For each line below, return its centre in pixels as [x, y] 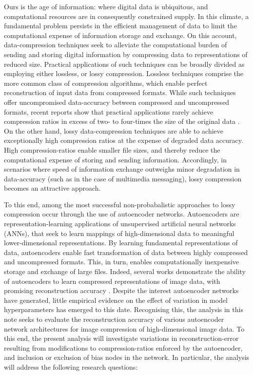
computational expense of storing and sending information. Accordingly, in [115, 159]
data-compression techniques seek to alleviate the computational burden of [116, 45]
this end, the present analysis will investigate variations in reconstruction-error [121, 338]
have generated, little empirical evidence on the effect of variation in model [116, 300]
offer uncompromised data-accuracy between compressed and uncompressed [117, 102]
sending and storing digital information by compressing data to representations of [126, 54]
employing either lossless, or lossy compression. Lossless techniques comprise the [124, 73]
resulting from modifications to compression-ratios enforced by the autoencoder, [123, 347]
